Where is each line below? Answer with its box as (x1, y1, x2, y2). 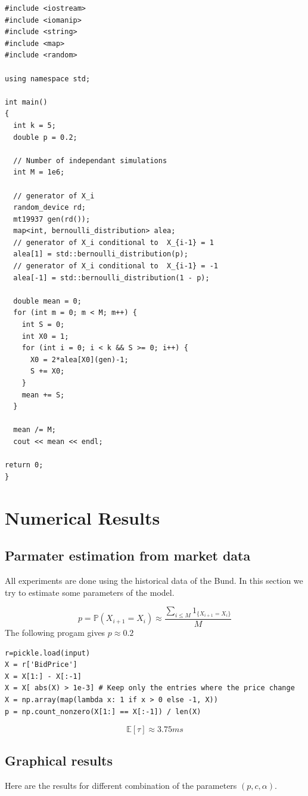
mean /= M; (13, 425, 56, 434)
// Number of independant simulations (13, 156, 167, 165)
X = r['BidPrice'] (5, 660, 77, 669)
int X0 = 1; (21, 332, 69, 341)
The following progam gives (5, 626, 105, 638)
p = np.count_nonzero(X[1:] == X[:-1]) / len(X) (5, 707, 201, 716)
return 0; (5, 461, 43, 470)
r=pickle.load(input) (5, 648, 91, 657)
